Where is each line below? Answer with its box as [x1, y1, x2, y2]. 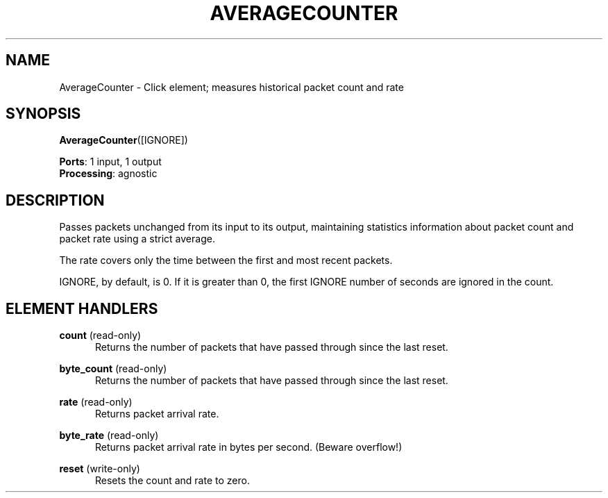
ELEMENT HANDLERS [6, 299, 158, 317]
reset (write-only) [59, 463, 140, 475]
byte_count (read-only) [59, 363, 167, 375]
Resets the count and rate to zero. [95, 474, 250, 487]
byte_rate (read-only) [59, 429, 159, 442]
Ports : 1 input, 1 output [59, 156, 162, 168]
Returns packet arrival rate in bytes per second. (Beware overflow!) [95, 441, 403, 454]
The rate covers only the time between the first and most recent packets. [59, 254, 393, 267]
